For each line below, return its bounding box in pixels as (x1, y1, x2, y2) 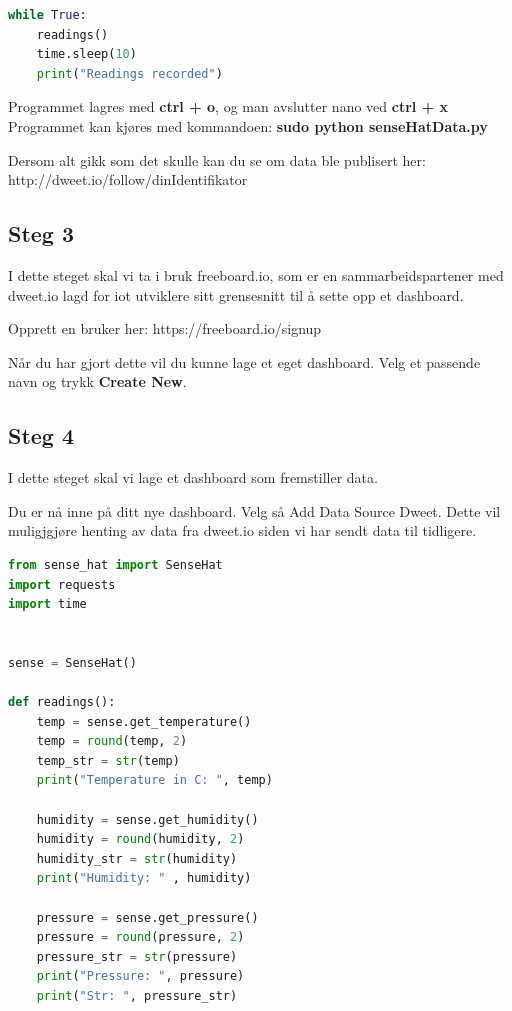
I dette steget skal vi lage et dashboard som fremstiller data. (8, 467, 378, 488)
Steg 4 (8, 420, 75, 451)
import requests (8, 577, 116, 592)
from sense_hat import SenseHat (8, 557, 223, 572)
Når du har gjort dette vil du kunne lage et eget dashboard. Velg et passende (8, 351, 481, 372)
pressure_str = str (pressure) (36, 949, 238, 964)
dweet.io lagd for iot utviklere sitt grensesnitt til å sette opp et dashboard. (8, 284, 464, 305)
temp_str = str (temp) (36, 753, 180, 768)
